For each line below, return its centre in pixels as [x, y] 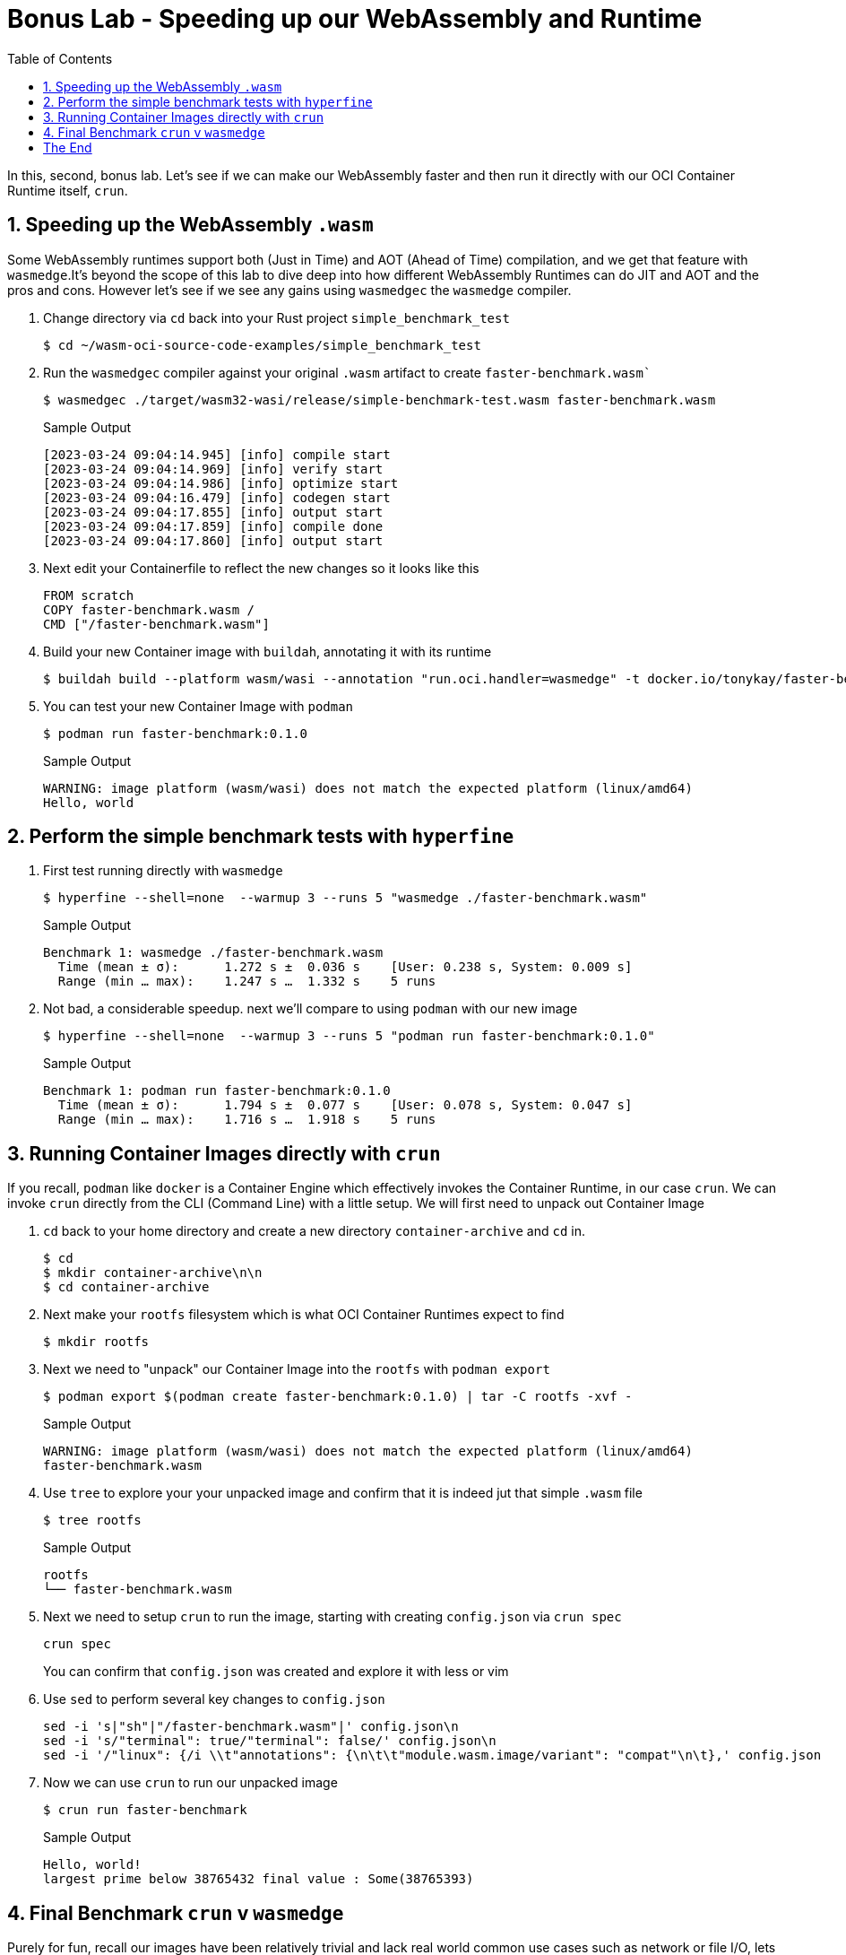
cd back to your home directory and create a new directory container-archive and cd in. [315, 1231]
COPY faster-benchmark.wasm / [149, 609]
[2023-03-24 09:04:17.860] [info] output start [213, 540]
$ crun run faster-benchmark [145, 1810]
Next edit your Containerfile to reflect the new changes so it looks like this [261, 568]
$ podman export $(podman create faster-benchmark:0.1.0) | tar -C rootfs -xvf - [338, 1397]
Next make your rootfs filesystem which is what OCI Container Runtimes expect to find [304, 1315]
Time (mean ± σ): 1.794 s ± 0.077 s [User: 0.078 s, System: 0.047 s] [345, 1105]
